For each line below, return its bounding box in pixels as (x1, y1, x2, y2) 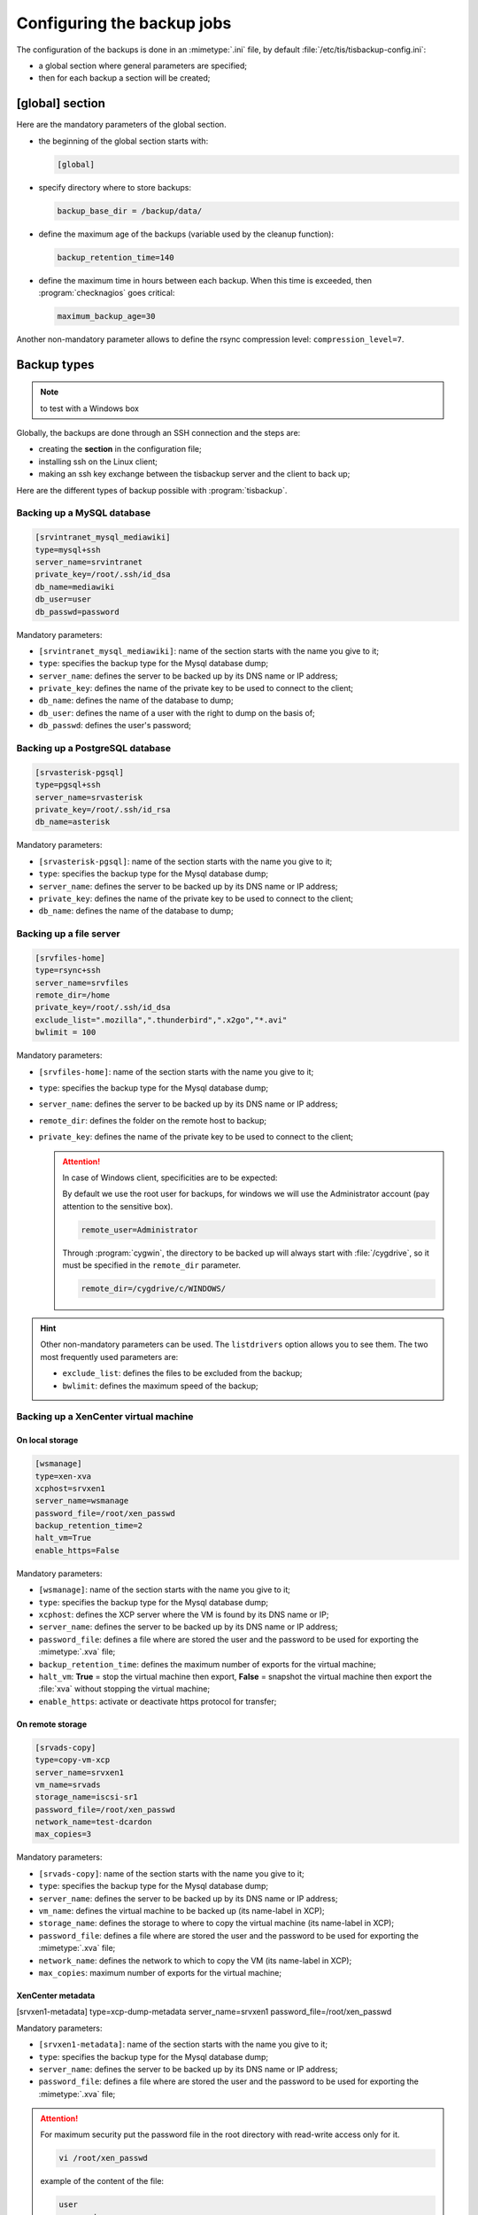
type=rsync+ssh (35, 966, 101, 975)
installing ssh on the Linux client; (38, 456, 158, 467)
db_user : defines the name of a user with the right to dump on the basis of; (38, 707, 316, 718)
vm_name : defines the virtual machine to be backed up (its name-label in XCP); (38, 1906, 325, 1916)
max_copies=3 (35, 1830, 92, 1839)
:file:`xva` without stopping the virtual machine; (38, 1683, 211, 1694)
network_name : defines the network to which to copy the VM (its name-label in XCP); (38, 1955, 352, 1966)
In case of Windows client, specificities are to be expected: (62, 1172, 278, 1183)
